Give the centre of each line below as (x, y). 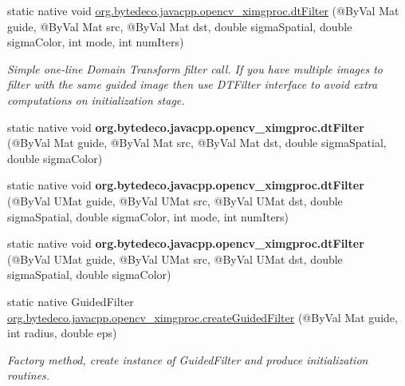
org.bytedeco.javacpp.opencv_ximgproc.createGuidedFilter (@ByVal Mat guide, (202, 317)
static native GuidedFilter (71, 301)
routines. (29, 375)
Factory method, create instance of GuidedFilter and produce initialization (188, 359)
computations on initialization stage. (96, 99)
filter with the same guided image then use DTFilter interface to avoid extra (193, 84)
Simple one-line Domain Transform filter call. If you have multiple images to (195, 68)
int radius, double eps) (62, 333)
